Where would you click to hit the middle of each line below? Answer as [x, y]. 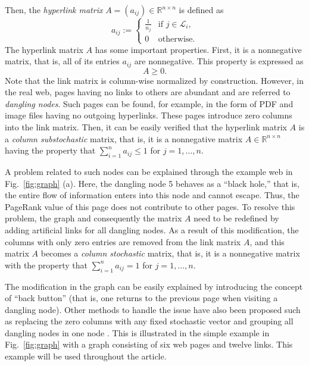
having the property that [50, 150]
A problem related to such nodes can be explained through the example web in [149, 171]
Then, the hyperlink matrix [54, 10]
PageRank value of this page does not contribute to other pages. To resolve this [150, 206]
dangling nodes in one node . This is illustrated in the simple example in [137, 332]
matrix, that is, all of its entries [62, 61]
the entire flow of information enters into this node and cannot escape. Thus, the [152, 195]
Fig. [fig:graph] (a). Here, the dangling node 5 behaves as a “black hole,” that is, [152, 183]
